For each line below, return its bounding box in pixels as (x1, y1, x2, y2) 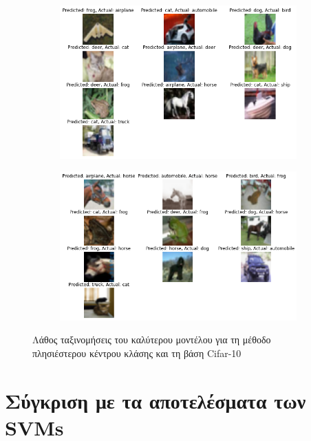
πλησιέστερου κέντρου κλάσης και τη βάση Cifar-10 (32, 345, 242, 360)
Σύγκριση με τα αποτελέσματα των (5, 386, 306, 414)
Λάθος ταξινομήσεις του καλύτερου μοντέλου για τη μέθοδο (32, 332, 271, 347)
